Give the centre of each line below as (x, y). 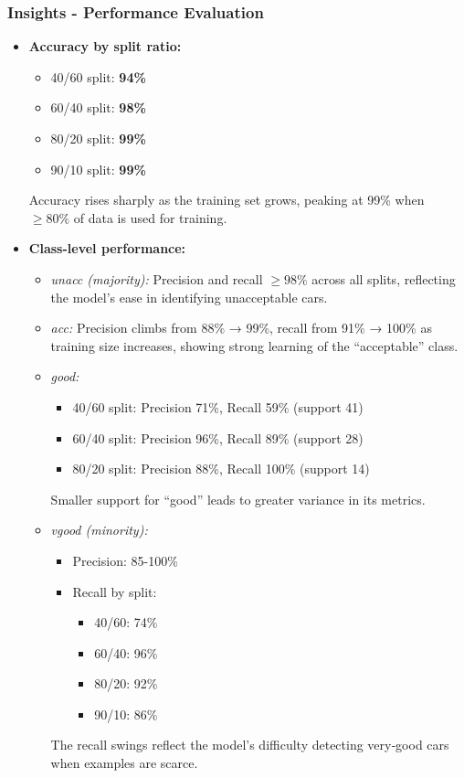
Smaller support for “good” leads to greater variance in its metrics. (238, 499)
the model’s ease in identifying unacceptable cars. (189, 297)
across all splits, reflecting (384, 278)
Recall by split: (115, 591)
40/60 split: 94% (98, 76)
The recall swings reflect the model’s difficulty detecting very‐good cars (250, 745)
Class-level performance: (107, 248)
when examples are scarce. (124, 763)
